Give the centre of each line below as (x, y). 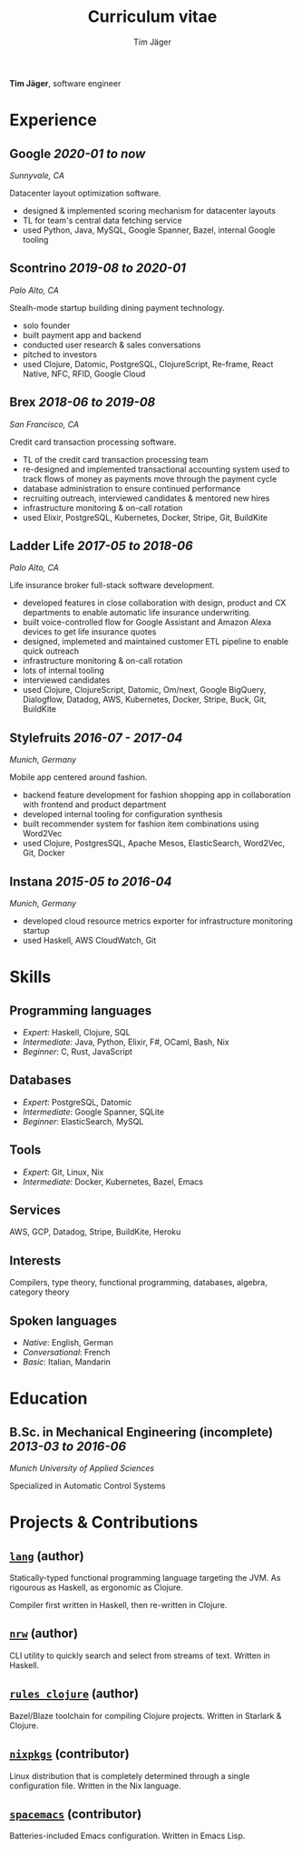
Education (49, 1399)
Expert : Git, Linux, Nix (63, 1172)
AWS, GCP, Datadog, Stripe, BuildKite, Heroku (95, 1232)
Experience (53, 120)
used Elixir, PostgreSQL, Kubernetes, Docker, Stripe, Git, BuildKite (145, 517)
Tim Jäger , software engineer (65, 83)
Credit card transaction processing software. (93, 442)
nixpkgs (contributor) (69, 1754)
